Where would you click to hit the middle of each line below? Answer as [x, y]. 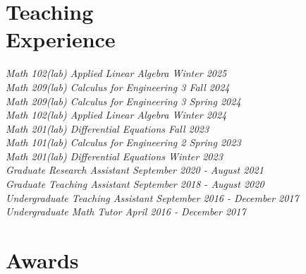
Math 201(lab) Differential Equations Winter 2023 [114, 156]
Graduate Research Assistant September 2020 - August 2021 [135, 170]
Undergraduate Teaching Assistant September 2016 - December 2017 [152, 197]
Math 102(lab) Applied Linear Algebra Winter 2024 [116, 115]
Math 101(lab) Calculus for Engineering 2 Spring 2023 [123, 142]
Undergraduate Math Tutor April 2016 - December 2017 [126, 212]
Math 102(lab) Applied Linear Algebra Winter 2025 [116, 73]
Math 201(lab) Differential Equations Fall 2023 [108, 128]
